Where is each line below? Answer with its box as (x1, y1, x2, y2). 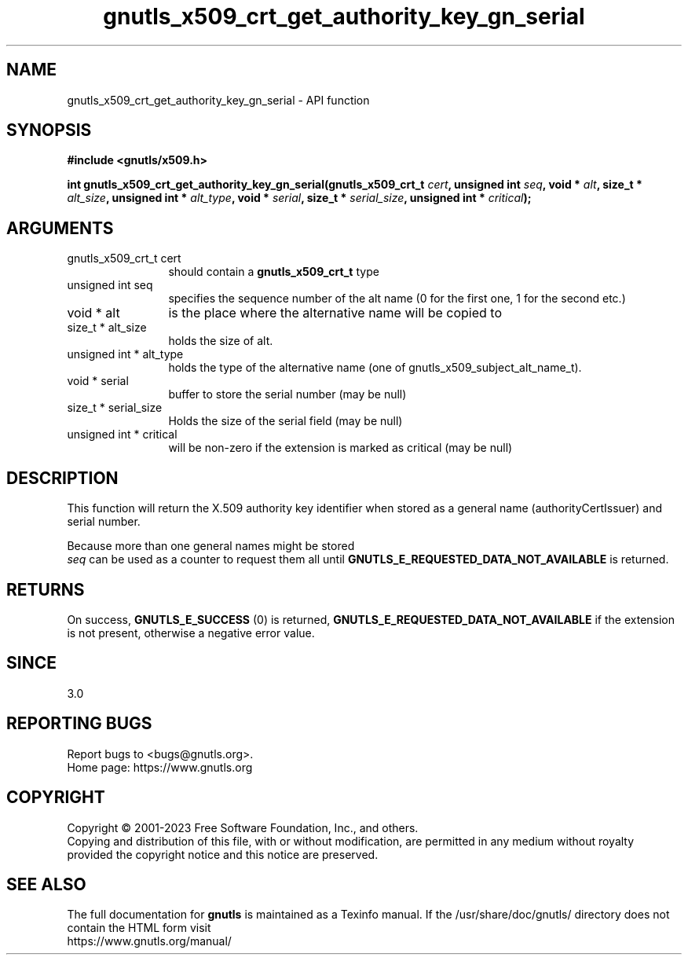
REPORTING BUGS (6, 713, 152, 734)
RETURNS (6, 579, 85, 600)
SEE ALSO (6, 874, 86, 894)
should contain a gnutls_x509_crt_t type (168, 265, 379, 279)
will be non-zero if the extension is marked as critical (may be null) (168, 441, 513, 455)
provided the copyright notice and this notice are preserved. (67, 847, 379, 861)
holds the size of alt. (168, 334, 273, 348)
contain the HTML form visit (67, 921, 211, 935)
